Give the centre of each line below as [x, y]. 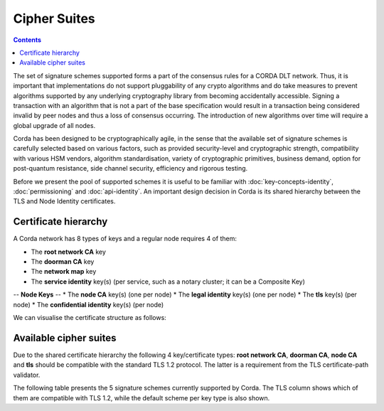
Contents [27, 40]
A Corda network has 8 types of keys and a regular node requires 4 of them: [125, 239]
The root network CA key [69, 252]
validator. [27, 375]
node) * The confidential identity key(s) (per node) [89, 304]
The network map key [64, 272]
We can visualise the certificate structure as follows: [90, 318]
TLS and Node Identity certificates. [64, 201]
